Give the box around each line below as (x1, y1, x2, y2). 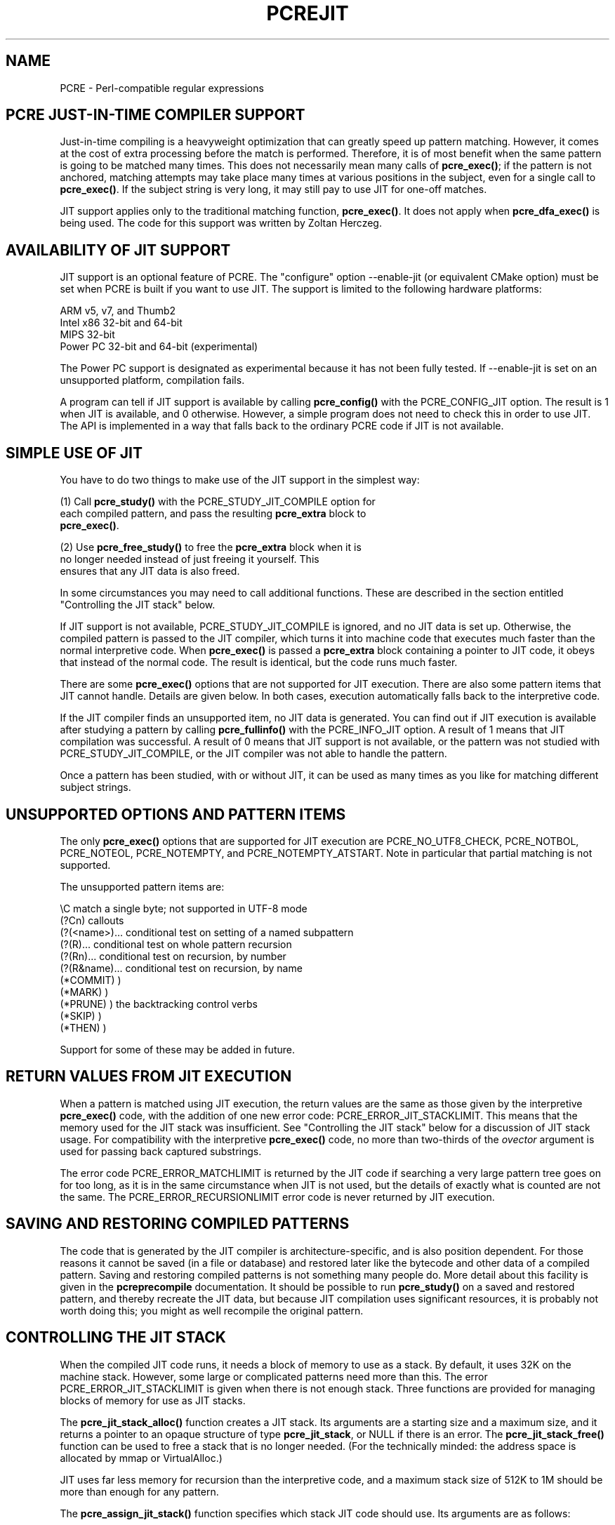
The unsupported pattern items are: (60, 880, 225, 893)
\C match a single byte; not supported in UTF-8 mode (60, 902, 307, 914)
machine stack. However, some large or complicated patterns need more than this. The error (60, 1370, 488, 1383)
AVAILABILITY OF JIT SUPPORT (6, 241, 231, 259)
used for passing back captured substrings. (60, 1145, 262, 1157)
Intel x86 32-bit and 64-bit (60, 317, 183, 329)
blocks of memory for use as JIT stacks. (60, 1394, 246, 1406)
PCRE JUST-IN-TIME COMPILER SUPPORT (6, 106, 305, 124)
